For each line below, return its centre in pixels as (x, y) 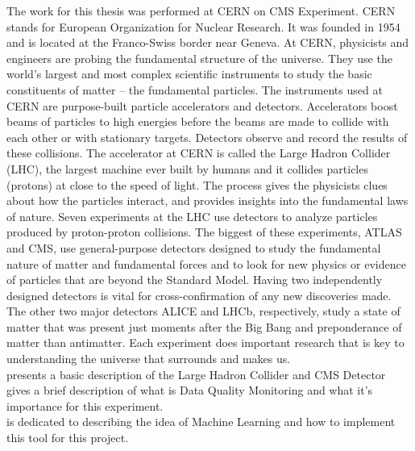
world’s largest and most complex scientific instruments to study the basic (189, 74)
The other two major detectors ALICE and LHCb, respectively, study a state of (203, 311)
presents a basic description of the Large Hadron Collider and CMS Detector (196, 374)
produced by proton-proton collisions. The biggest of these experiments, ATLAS (204, 232)
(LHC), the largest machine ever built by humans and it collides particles (187, 168)
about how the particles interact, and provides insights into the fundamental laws (207, 200)
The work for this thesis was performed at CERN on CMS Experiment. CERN (201, 10)
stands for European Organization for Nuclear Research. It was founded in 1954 (203, 26)
